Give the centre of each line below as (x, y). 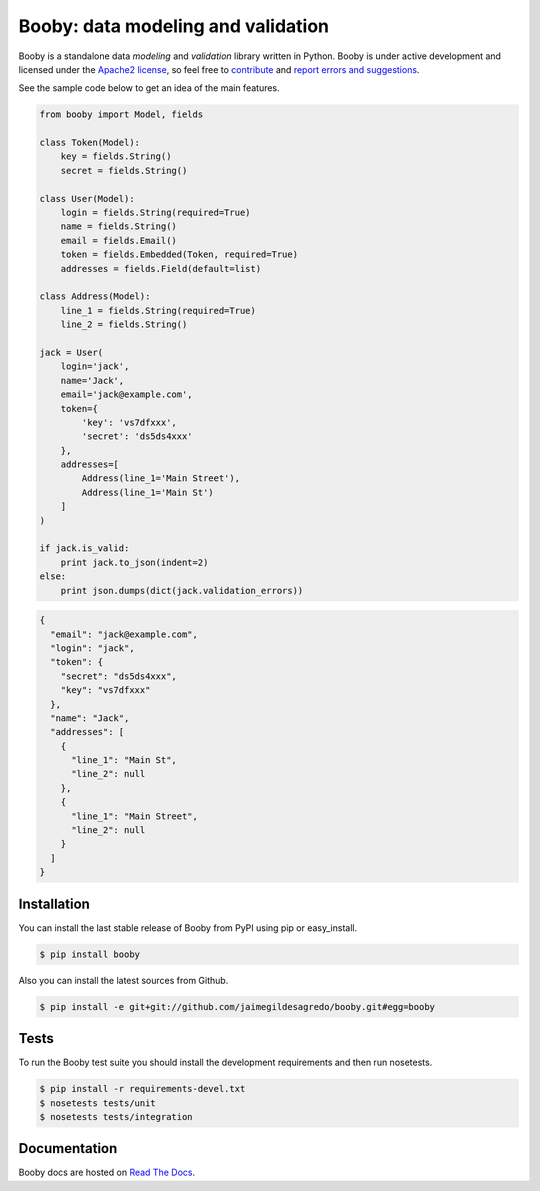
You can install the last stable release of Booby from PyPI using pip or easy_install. (188, 927)
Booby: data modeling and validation (174, 26)
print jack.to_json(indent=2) (134, 562)
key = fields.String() (116, 156)
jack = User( (71, 352)
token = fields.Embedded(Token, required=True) (179, 254)
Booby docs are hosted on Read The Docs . (106, 1172)
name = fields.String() (118, 226)
